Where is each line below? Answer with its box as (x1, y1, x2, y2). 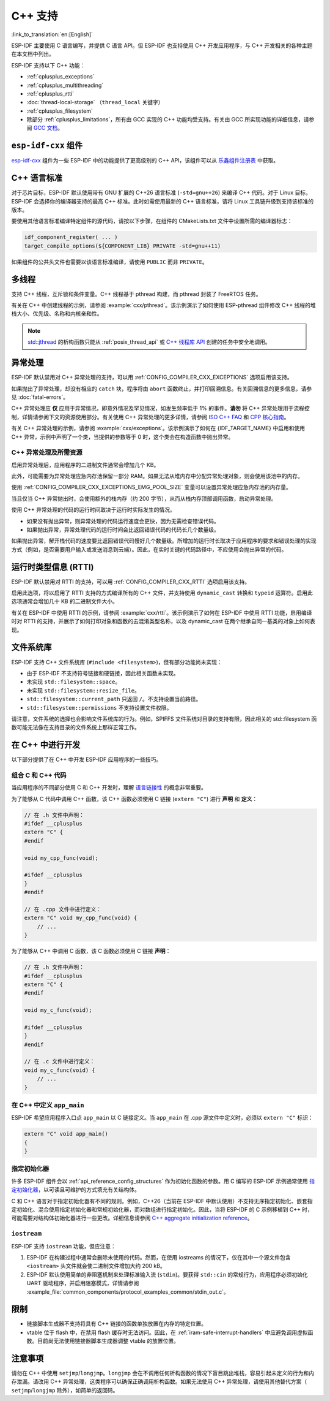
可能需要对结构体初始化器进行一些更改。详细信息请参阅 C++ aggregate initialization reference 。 (11, 1214, 253, 1222)
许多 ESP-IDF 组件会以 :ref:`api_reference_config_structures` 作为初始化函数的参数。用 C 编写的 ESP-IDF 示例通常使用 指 (11, 1177, 315, 1185)
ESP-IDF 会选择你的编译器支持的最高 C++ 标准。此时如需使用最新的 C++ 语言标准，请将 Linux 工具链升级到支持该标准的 (11, 197, 314, 205)
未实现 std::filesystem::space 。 (26, 678, 121, 686)
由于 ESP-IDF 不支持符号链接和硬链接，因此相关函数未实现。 (26, 669, 180, 677)
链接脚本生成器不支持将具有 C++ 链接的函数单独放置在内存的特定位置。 (26, 1320, 207, 1327)
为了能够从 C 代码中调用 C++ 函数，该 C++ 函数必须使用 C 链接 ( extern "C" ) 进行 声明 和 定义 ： (11, 795, 258, 802)
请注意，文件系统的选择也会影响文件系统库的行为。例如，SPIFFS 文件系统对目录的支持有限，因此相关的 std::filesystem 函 (11, 715, 317, 723)
